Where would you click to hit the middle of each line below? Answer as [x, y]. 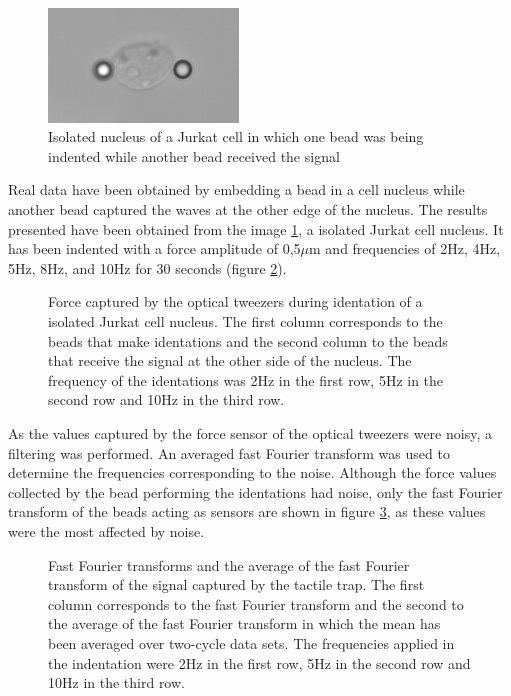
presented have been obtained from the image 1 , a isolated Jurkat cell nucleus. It [256, 228]
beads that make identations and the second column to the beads [248, 340]
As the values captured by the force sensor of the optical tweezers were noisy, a [250, 432]
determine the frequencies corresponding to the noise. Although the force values [252, 472]
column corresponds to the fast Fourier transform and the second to [256, 603]
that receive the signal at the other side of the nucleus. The [230, 360]
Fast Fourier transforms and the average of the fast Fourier [229, 564]
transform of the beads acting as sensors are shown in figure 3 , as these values [247, 511]
